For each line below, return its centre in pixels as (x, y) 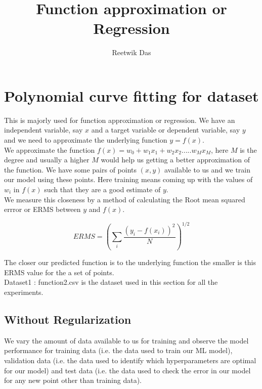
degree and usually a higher (47, 160)
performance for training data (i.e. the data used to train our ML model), (118, 350)
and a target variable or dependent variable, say (166, 130)
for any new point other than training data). (73, 380)
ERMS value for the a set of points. (59, 272)
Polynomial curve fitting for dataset (132, 95)
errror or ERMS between (42, 209)
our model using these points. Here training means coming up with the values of (128, 179)
